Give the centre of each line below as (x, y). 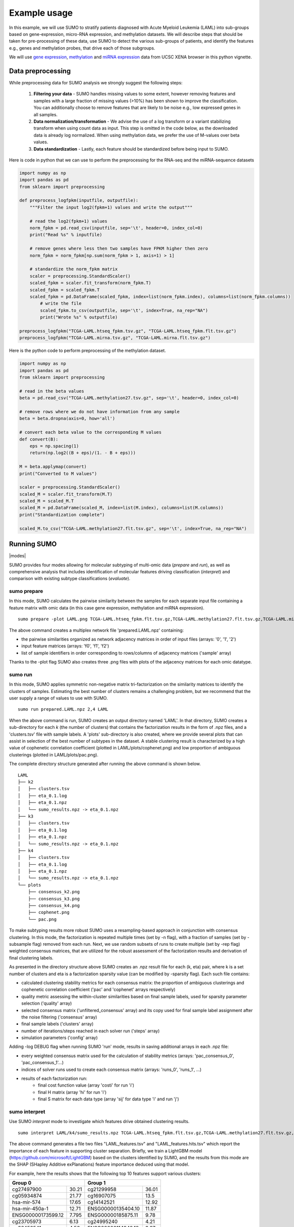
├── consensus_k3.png (54, 899)
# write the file (61, 304)
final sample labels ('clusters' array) (58, 1024)
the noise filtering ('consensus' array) (59, 1017)
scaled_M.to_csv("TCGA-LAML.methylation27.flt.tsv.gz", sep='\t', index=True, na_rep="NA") (133, 528)
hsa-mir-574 (26, 1202)
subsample (20, 944)
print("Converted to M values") (58, 473)
